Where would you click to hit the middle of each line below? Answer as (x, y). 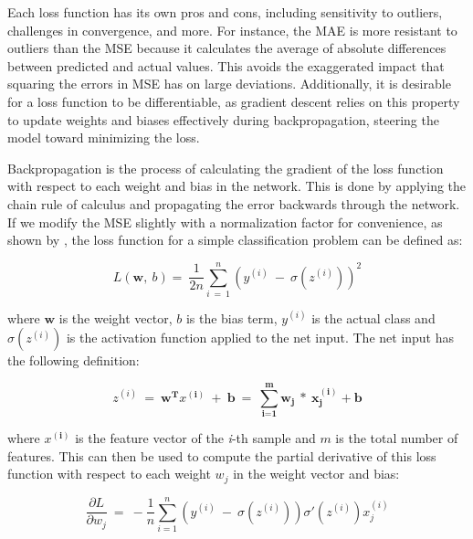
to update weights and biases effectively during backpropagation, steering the (223, 119)
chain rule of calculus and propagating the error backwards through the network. (234, 203)
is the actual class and (373, 317)
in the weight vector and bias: (316, 474)
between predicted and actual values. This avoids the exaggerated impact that (226, 65)
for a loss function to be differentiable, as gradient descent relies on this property (234, 101)
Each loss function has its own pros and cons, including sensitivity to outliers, (225, 12)
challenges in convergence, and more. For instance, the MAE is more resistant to (232, 30)
